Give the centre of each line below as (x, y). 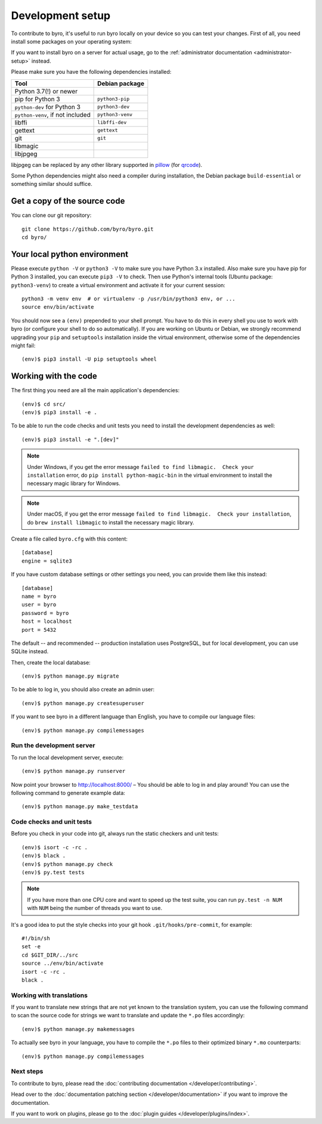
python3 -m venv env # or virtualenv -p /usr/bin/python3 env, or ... (129, 299)
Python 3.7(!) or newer (46, 91)
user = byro (39, 605)
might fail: (23, 345)
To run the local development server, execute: (67, 757)
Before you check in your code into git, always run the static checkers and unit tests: (115, 834)
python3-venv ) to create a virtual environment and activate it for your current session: (118, 285)
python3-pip (114, 99)
